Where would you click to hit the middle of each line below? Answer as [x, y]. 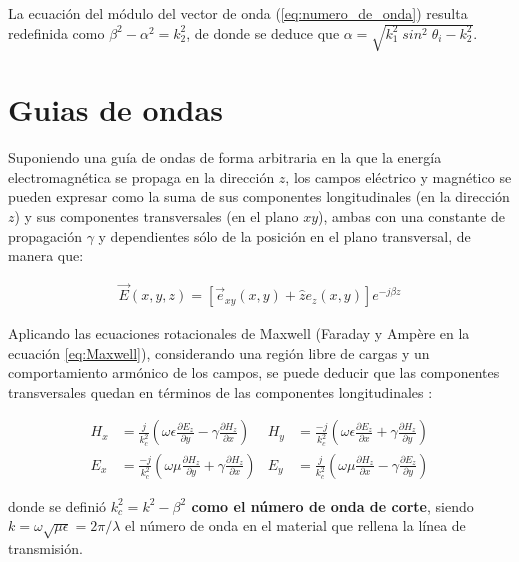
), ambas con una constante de [411, 216]
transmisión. [45, 547]
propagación [45, 235]
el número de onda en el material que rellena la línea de [295, 525]
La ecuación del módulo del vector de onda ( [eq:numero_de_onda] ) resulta [238, 13]
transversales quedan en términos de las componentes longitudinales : [220, 391]
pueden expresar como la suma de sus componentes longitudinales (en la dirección [259, 196]
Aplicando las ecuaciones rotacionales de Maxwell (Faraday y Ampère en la [239, 333]
